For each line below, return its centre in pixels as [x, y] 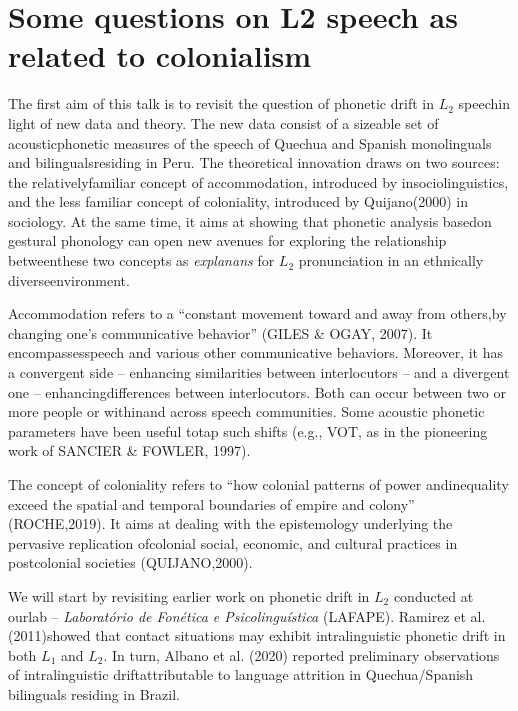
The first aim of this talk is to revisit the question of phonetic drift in [221, 103]
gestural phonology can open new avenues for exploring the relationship [227, 240]
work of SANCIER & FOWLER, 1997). [129, 450]
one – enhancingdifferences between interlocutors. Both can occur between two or [257, 391]
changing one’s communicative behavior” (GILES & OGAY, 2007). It [220, 332]
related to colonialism [160, 55]
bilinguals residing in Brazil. [94, 693]
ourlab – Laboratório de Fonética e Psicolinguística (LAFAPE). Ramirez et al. [247, 615]
